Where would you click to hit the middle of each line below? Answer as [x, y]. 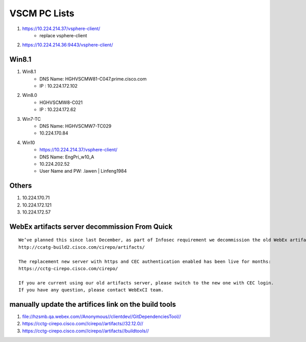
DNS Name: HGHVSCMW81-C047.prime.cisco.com [93, 78]
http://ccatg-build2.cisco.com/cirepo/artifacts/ [82, 247]
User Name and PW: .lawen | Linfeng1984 [83, 171]
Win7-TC [31, 119]
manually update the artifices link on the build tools [93, 304]
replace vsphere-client [63, 35]
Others [21, 186]
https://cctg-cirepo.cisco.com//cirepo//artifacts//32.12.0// [83, 324]
